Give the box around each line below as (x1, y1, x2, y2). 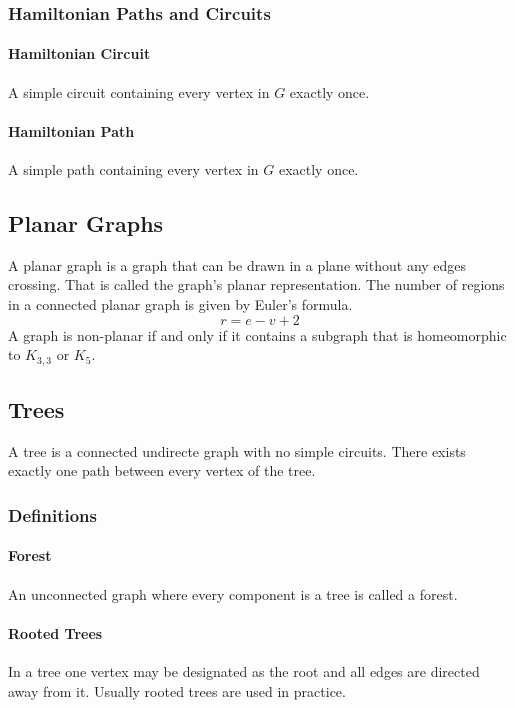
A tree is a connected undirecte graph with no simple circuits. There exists (8, 440, 466, 461)
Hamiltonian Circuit (8, 43, 151, 64)
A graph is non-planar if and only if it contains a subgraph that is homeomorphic (8, 324, 507, 345)
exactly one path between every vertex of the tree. (8, 460, 316, 481)
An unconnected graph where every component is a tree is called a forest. (8, 583, 458, 604)
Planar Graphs (8, 208, 164, 239)
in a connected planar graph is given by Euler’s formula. (8, 294, 353, 315)
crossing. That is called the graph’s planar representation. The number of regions (8, 274, 505, 295)
